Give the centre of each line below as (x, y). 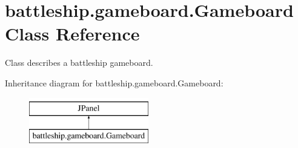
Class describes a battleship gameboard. (79, 63)
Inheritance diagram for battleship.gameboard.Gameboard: (114, 82)
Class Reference (72, 34)
